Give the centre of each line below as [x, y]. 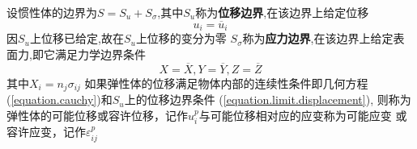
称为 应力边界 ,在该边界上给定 [318, 38]
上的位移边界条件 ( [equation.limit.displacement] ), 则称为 [268, 99]
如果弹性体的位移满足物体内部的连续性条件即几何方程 [226, 83]
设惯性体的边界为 [52, 12]
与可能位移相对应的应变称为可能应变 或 [303, 115]
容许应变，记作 [46, 132]
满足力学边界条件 [100, 54]
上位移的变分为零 [181, 38]
